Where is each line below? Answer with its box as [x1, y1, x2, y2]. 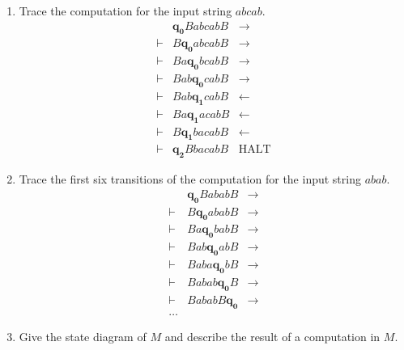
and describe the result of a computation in [164, 327, 381, 344]
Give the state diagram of [19, 327, 147, 344]
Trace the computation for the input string [19, 2, 232, 19]
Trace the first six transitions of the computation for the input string [19, 171, 361, 188]
